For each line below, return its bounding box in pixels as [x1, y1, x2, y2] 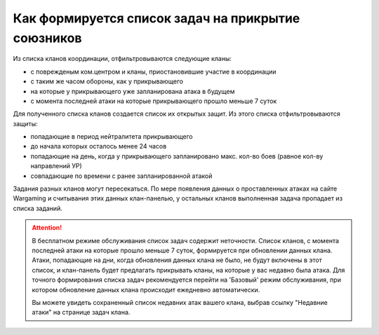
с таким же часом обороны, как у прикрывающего [30, 77, 184, 86]
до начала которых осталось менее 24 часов [30, 142, 167, 151]
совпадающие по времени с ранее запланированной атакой [30, 172, 213, 180]
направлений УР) [30, 162, 82, 170]
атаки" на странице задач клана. [32, 308, 131, 317]
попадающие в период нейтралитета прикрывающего [30, 132, 193, 141]
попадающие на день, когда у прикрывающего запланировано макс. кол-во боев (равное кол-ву [30, 151, 324, 160]
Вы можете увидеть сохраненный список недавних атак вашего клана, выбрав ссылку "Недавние [32, 298, 328, 306]
